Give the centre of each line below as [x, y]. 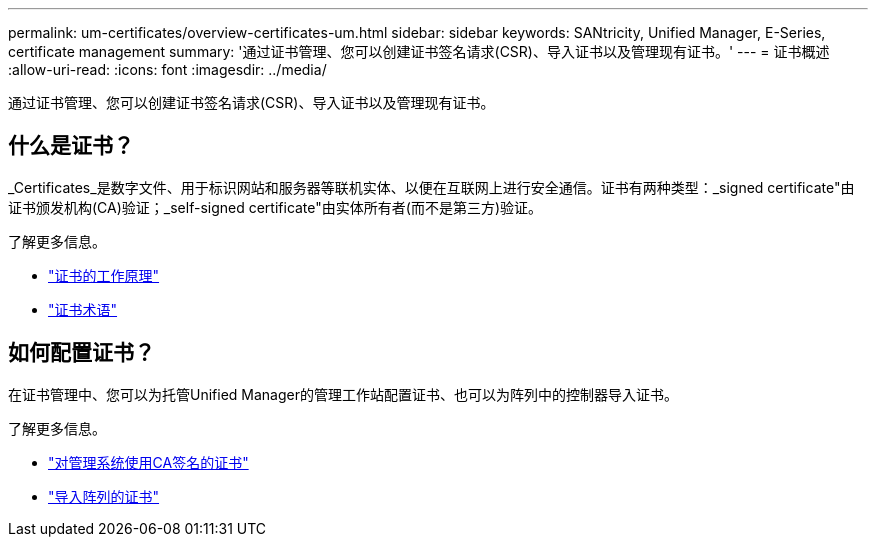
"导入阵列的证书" [104, 496]
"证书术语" [83, 309]
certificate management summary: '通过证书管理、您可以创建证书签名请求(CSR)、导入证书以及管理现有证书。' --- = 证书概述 [419, 51]
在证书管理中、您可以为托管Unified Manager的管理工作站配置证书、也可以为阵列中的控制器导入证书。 [343, 394]
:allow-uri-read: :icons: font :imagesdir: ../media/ [167, 69]
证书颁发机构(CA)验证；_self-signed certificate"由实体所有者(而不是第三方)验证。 [275, 207]
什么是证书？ [71, 146]
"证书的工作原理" [104, 275]
